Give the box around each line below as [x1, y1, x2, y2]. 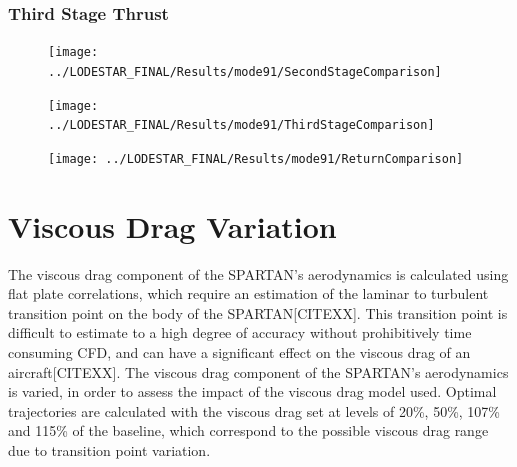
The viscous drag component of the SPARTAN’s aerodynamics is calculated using [8, 263, 509, 284]
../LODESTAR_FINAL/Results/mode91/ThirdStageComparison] [48, 118, 435, 133]
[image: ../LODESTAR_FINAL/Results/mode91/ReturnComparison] [48, 151, 464, 166]
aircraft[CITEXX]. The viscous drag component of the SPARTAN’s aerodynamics [8, 361, 509, 382]
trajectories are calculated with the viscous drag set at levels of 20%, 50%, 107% [8, 400, 501, 421]
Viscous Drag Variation [8, 205, 337, 246]
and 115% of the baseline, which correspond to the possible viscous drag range [8, 420, 489, 441]
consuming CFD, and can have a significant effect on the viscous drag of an [8, 342, 471, 362]
